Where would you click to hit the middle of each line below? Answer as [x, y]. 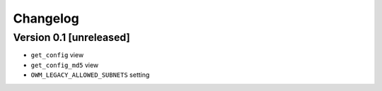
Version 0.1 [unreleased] [71, 37]
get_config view [57, 55]
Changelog [46, 18]
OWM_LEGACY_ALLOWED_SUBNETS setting [90, 75]
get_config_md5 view [65, 65]
